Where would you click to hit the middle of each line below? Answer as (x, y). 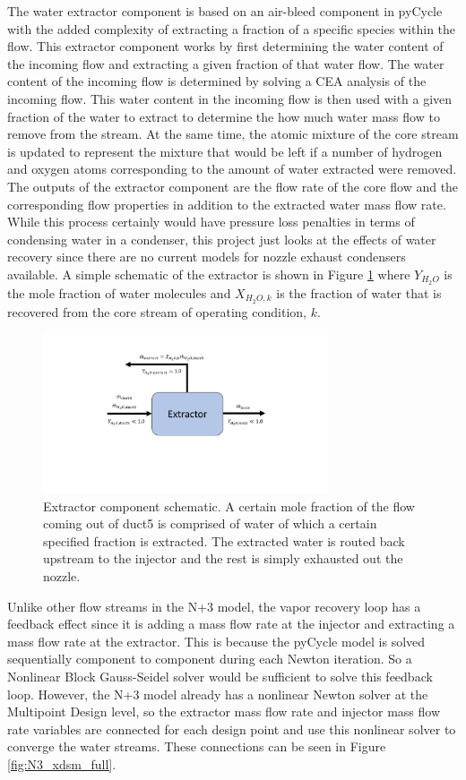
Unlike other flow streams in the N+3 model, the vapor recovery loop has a (214, 606)
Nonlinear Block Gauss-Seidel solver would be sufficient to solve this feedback (220, 677)
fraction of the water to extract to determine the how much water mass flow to (224, 116)
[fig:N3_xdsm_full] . (62, 764)
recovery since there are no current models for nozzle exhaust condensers (207, 257)
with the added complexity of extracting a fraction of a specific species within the (232, 28)
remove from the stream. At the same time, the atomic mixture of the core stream (233, 134)
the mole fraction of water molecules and (119, 292)
